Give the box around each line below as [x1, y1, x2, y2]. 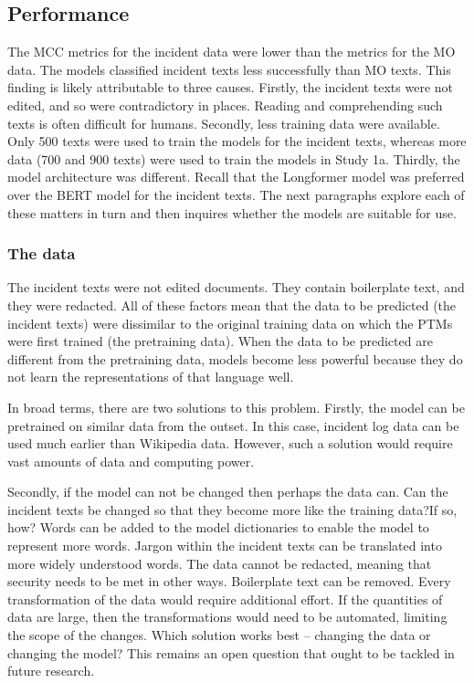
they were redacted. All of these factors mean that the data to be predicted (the [7, 295, 457, 314]
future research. [7, 661, 95, 680]
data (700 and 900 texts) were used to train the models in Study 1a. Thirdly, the [7, 149, 460, 168]
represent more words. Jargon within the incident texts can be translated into [7, 536, 442, 555]
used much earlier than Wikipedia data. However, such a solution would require [7, 434, 453, 453]
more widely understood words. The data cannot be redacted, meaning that [7, 553, 432, 573]
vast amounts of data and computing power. [7, 451, 255, 470]
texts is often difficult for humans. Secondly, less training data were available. [7, 113, 440, 132]
